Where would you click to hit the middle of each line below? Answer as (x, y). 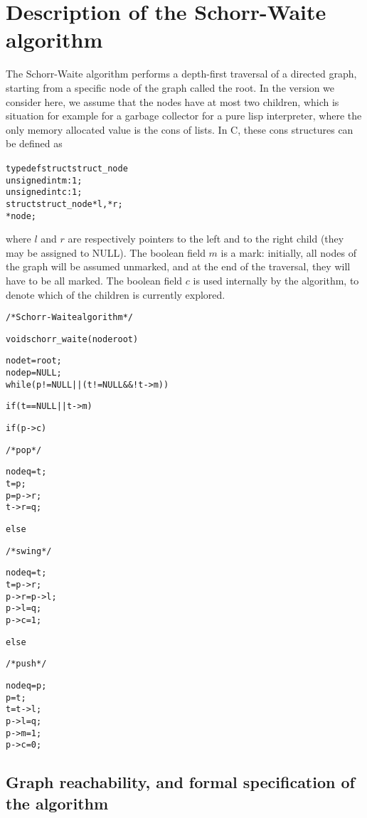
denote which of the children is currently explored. (116, 294)
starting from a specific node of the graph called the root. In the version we (170, 87)
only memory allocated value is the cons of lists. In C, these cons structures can (180, 129)
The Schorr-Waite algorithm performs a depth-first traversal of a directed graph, (181, 74)
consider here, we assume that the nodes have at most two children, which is (172, 101)
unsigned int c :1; (44, 192)
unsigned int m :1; (44, 180)
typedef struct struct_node (67, 168)
